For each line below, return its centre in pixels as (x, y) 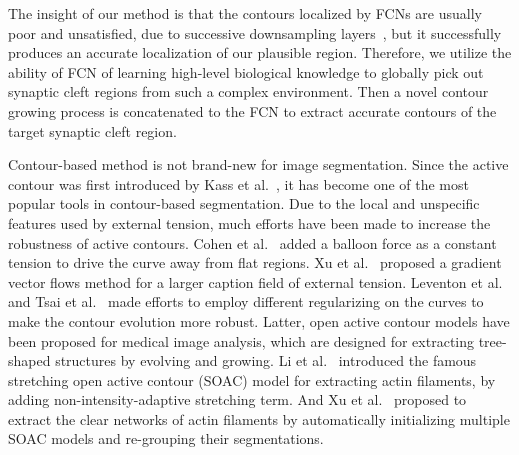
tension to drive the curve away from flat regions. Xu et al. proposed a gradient (255, 262)
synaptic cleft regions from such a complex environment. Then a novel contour (248, 91)
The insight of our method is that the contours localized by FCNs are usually (245, 13)
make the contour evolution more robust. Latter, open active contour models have (259, 320)
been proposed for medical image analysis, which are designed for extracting (241, 340)
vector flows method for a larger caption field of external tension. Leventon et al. (255, 281)
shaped (29, 360)
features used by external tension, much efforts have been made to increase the (249, 222)
